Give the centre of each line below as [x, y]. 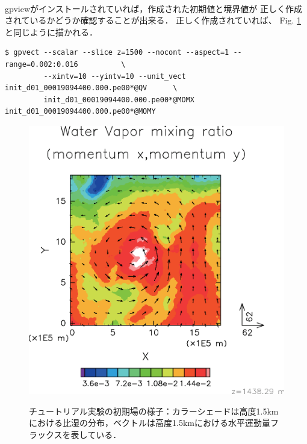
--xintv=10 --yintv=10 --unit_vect [115, 76]
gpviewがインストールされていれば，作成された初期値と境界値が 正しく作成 [153, 8]
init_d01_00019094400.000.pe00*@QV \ [91, 88]
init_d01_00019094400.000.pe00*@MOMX [119, 100]
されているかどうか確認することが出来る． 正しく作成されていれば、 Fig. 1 [153, 20]
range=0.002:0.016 [42, 64]
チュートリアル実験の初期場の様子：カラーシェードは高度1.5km [154, 411]
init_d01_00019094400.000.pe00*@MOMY [80, 112]
